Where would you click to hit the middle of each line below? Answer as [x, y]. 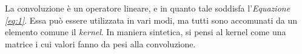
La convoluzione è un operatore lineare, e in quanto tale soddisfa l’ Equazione [148, 8]
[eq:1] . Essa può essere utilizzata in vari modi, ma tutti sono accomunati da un [151, 20]
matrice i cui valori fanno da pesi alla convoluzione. [100, 43]
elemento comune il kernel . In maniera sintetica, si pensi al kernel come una [146, 32]
